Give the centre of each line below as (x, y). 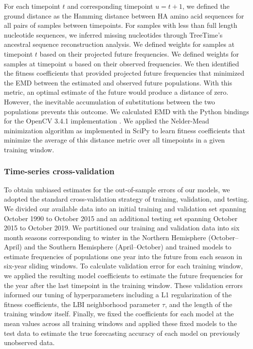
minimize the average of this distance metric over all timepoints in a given (115, 140)
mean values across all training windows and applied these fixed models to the (120, 323)
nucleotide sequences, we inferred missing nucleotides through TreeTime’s (113, 34)
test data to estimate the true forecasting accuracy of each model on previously (122, 333)
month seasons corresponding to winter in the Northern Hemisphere (105, 237)
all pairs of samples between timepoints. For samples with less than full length (121, 25)
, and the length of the (199, 304)
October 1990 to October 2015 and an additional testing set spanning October (121, 218)
